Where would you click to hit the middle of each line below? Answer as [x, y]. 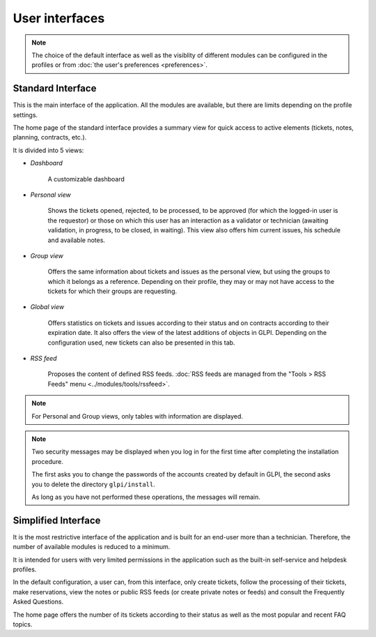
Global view [47, 307]
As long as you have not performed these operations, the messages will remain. [146, 497]
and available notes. [77, 240]
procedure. [48, 461]
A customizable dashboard [86, 179]
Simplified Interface [57, 520]
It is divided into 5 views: [48, 150]
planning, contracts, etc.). [50, 137]
